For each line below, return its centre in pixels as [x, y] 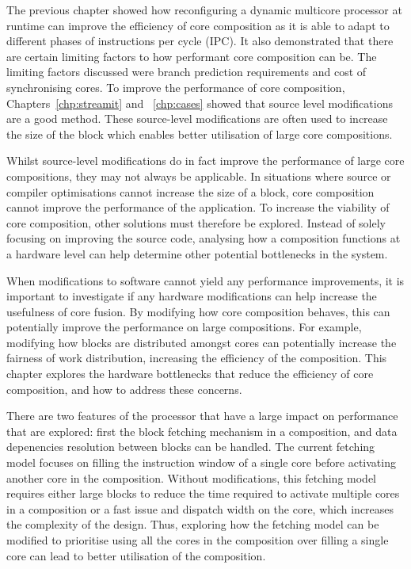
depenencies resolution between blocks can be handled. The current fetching [191, 447]
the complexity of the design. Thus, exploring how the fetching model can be [193, 524]
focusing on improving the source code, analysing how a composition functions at [204, 238]
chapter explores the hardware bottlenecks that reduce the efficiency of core [190, 374]
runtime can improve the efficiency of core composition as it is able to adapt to [198, 25]
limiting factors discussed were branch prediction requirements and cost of [186, 72]
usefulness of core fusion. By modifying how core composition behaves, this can [198, 311]
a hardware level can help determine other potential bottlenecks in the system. [197, 253]
